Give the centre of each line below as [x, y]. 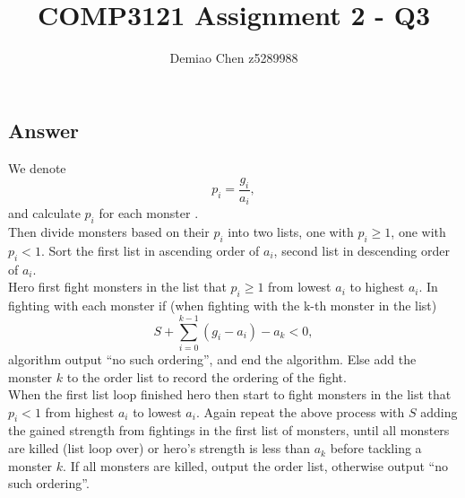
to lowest [157, 411]
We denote [37, 167]
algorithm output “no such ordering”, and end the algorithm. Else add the [212, 358]
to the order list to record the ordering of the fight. [207, 376]
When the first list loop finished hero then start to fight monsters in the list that [230, 394]
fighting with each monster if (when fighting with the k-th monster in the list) [223, 306]
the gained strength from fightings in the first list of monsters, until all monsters [229, 430]
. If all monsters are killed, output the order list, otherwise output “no [255, 465]
